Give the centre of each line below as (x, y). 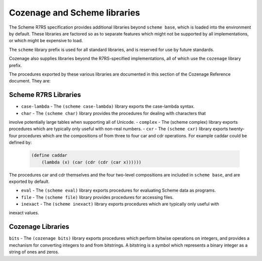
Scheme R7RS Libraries (45, 95)
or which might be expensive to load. (46, 41)
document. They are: (30, 81)
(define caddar (49, 155)
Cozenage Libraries (39, 227)
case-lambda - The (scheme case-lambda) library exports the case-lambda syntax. (108, 106)
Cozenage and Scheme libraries (74, 13)
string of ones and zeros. (34, 252)
